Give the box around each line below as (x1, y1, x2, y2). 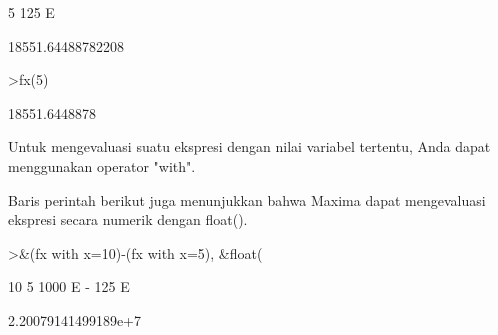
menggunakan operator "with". (8, 155, 196, 176)
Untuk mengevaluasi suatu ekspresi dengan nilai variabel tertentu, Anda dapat (8, 136, 491, 157)
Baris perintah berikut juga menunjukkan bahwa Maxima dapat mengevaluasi (8, 189, 486, 210)
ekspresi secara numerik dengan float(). (8, 209, 248, 230)
